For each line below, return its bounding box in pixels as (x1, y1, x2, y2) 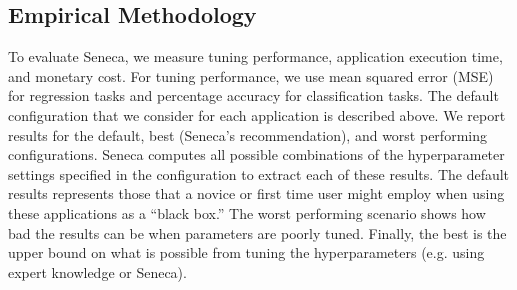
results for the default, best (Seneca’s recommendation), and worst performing (8, 124, 487, 145)
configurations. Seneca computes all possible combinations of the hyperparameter (8, 144, 505, 165)
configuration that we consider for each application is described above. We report (8, 104, 506, 125)
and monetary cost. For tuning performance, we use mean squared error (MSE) (8, 65, 494, 86)
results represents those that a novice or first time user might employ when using (8, 183, 505, 204)
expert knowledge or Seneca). (8, 261, 187, 282)
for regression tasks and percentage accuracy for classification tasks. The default (8, 85, 499, 106)
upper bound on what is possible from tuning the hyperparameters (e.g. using (8, 242, 485, 263)
